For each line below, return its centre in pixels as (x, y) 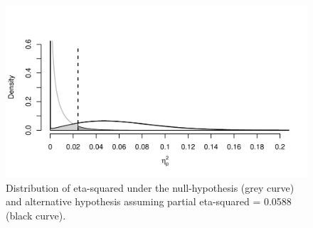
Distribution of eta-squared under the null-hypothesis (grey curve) (150, 187)
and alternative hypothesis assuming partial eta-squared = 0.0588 (149, 201)
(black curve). (36, 215)
